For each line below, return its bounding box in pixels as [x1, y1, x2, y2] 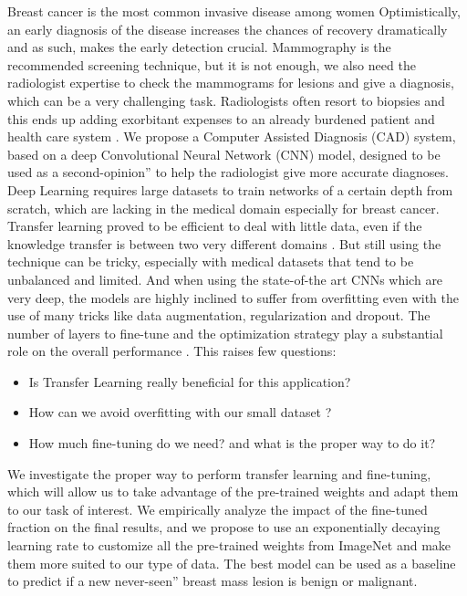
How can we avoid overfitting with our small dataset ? [28, 403, 332, 422]
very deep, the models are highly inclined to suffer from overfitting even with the [7, 288, 460, 307]
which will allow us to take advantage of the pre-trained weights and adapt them [7, 482, 459, 501]
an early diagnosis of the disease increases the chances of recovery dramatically [7, 19, 448, 38]
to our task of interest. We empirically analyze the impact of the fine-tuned [7, 499, 428, 518]
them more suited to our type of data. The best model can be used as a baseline [7, 553, 456, 572]
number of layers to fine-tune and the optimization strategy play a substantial [7, 323, 443, 342]
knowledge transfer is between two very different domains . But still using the [7, 234, 441, 253]
